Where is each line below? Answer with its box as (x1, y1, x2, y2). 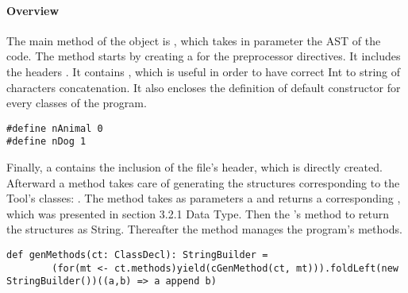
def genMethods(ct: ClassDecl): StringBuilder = (6, 249, 268, 261)
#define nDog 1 (6, 136, 87, 148)
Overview (6, 2, 60, 18)
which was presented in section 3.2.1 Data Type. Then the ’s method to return (6, 205, 390, 222)
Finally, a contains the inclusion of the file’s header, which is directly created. (6, 159, 383, 175)
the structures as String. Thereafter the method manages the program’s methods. (6, 221, 402, 237)
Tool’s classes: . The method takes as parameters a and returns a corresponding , (6, 190, 401, 206)
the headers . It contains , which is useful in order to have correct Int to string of (6, 63, 401, 79)
